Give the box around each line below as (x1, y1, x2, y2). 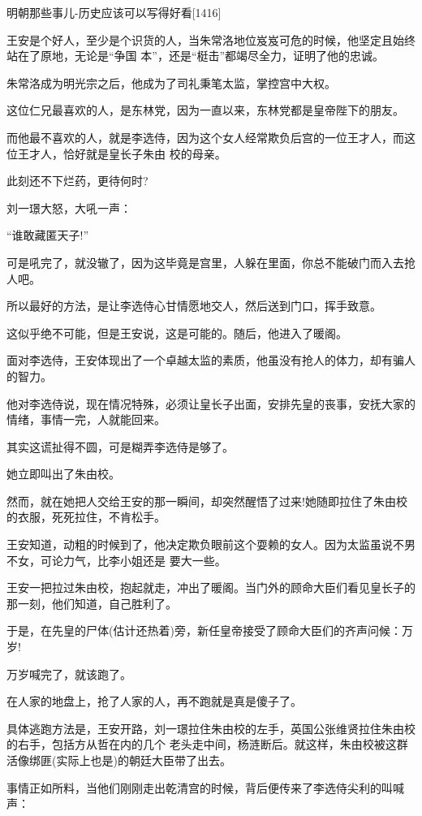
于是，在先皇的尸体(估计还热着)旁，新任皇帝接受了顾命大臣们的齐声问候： (6, 622, 402, 639)
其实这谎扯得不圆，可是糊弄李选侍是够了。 (6, 438, 234, 455)
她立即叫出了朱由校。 (6, 465, 120, 482)
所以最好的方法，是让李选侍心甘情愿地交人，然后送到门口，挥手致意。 (6, 297, 381, 314)
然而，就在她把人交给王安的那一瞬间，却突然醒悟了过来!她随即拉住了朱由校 (6, 492, 407, 509)
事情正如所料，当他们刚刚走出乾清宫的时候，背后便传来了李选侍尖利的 (6, 779, 381, 796)
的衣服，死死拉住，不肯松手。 (6, 508, 166, 525)
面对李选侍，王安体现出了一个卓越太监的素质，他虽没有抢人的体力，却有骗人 (6, 352, 416, 369)
